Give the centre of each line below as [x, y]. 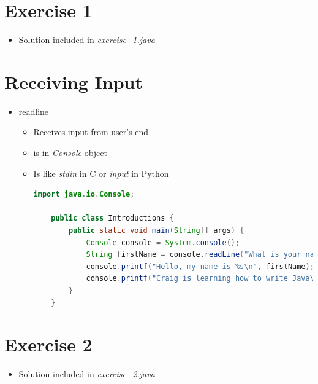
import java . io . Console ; [84, 194]
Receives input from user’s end [91, 132]
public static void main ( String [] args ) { [156, 230]
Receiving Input [74, 81]
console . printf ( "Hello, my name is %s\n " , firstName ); [200, 266]
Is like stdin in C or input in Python [101, 173]
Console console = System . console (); [163, 242]
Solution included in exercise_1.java [87, 40]
